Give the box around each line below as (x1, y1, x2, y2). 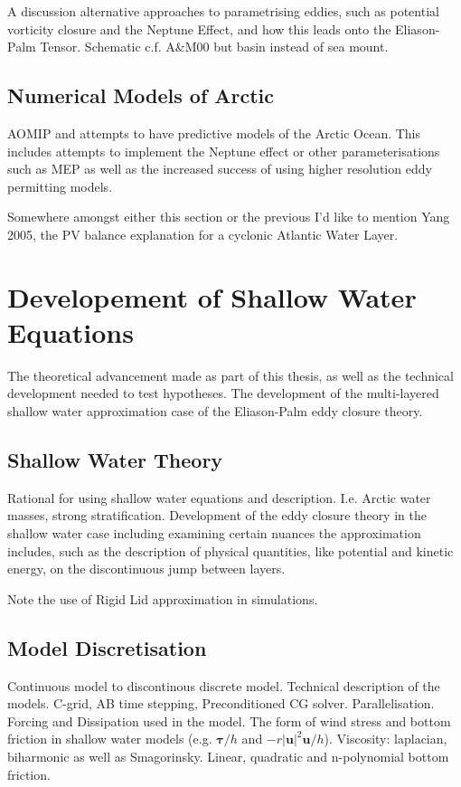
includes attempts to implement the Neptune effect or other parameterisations (7, 141, 440, 160)
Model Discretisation (7, 633, 207, 661)
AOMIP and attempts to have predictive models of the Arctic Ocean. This (7, 123, 421, 142)
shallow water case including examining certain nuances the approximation (7, 524, 421, 543)
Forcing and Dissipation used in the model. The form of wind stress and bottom (7, 711, 451, 730)
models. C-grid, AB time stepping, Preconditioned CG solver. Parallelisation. (7, 694, 435, 713)
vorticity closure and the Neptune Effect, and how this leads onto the (7, 19, 391, 38)
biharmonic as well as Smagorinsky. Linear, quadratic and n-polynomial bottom (7, 746, 449, 765)
